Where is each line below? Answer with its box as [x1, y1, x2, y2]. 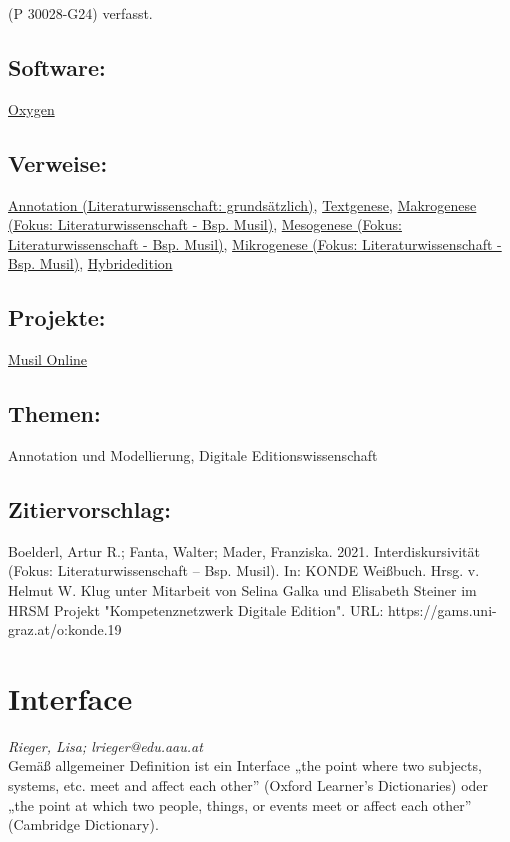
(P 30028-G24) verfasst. [8, 3, 153, 23]
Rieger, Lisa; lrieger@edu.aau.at [8, 735, 203, 756]
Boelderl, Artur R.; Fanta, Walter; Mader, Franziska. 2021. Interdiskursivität [8, 540, 480, 561]
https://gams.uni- [388, 599, 497, 620]
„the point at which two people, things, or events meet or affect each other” [8, 794, 472, 815]
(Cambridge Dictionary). [8, 814, 159, 835]
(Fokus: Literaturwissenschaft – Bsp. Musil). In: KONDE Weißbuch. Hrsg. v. [8, 560, 480, 581]
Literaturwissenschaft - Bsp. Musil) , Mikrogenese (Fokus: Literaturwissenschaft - [8, 233, 502, 254]
